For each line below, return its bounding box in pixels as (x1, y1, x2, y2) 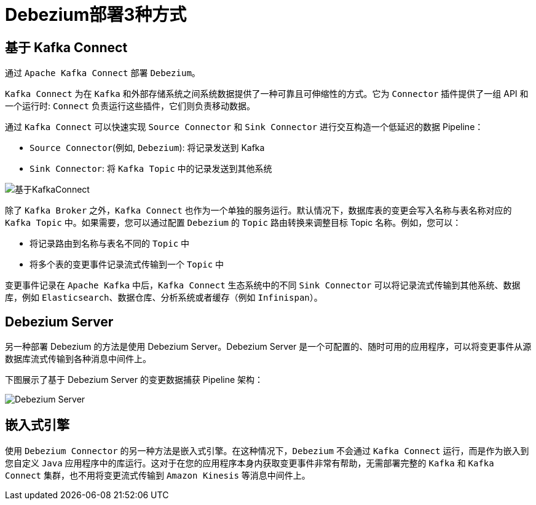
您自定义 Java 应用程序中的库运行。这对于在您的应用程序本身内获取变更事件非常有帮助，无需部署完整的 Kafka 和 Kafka (5, 457, 494, 468)
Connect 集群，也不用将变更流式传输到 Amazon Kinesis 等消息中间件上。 (5, 469, 310, 480)
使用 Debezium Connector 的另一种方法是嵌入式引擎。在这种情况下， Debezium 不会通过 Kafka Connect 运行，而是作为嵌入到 (5, 445, 529, 456)
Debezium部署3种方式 (5, 4, 187, 25)
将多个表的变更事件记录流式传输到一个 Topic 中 (30, 259, 224, 270)
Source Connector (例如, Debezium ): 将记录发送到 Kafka (30, 142, 265, 153)
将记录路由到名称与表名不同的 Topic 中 (30, 238, 190, 249)
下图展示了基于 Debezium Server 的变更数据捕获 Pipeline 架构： (5, 374, 264, 385)
